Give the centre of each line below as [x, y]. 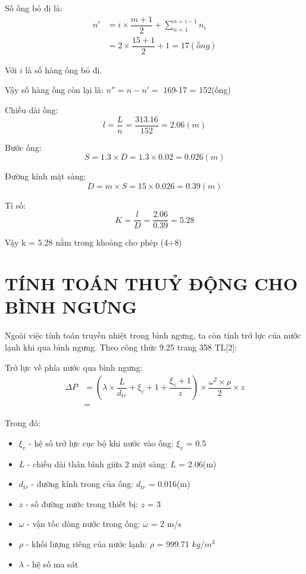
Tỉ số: [15, 205]
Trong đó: [23, 423]
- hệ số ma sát [52, 564]
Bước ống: [23, 147]
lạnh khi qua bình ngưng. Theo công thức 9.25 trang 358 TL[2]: [121, 347]
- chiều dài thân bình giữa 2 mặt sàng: [98, 463]
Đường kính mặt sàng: [46, 176]
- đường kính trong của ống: [82, 484]
